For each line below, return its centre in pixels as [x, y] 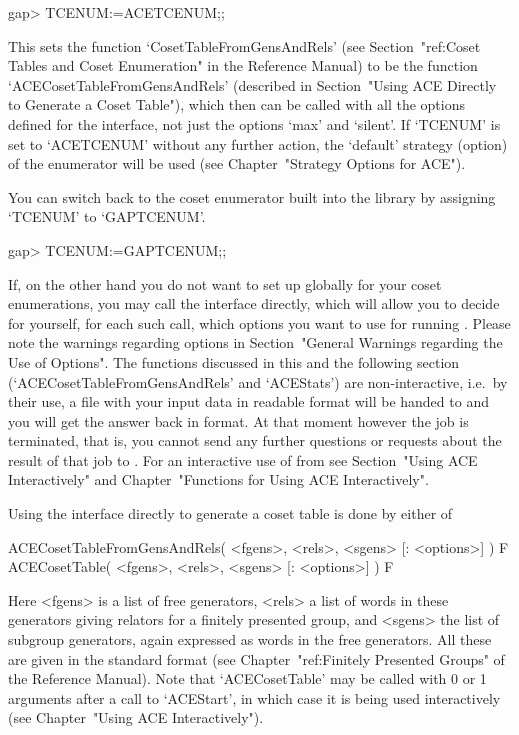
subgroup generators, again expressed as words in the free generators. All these [250, 639]
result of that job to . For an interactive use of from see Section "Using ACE [243, 459]
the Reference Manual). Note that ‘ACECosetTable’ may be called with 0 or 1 [247, 678]
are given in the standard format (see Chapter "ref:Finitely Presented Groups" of [256, 658]
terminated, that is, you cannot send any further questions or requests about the [255, 440]
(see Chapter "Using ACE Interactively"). [136, 717]
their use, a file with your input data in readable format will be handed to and [248, 401]
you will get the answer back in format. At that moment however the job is [238, 420]
